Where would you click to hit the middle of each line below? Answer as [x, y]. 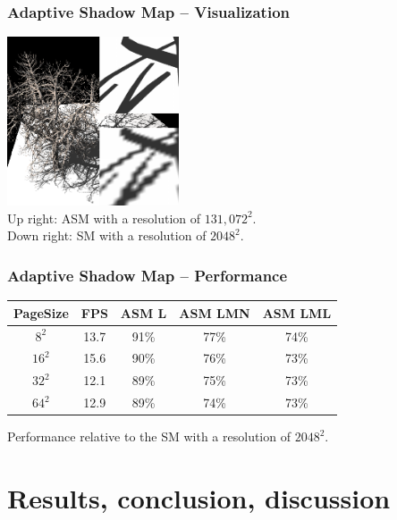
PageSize [41, 312]
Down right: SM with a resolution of [107, 235]
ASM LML [297, 312]
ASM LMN [215, 312]
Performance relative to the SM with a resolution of [149, 436]
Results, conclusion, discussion [199, 497]
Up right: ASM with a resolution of [104, 218]
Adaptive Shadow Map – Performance [148, 275]
